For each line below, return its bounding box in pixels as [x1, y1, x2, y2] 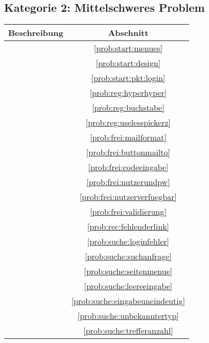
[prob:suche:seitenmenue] [84, 265, 173, 277]
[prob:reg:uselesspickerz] [85, 116, 171, 129]
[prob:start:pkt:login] [91, 72, 166, 84]
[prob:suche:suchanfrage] [85, 250, 172, 263]
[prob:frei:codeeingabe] [88, 161, 169, 173]
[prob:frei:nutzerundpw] [86, 176, 170, 188]
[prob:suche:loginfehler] [87, 235, 169, 248]
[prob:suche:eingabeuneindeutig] [71, 295, 185, 307]
